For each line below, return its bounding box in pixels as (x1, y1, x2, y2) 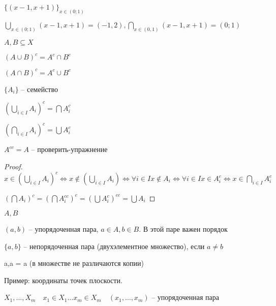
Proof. (4, 161, 23, 171)
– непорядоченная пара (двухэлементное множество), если (23, 240, 205, 251)
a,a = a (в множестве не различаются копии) (4, 258, 144, 268)
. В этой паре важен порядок (139, 224, 228, 234)
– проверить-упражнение (31, 144, 108, 155)
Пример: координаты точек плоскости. (4, 274, 122, 285)
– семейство (21, 83, 58, 94)
